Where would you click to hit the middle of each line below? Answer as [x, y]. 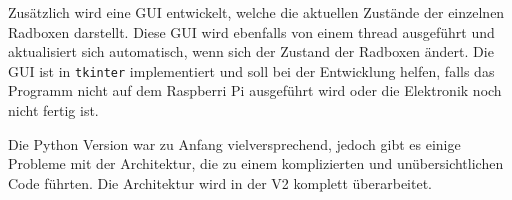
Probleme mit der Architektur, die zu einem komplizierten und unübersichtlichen [256, 163]
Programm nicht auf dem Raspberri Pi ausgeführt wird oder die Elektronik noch [255, 90]
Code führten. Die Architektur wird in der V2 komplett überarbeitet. [220, 182]
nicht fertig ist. [53, 110]
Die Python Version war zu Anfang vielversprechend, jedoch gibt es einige [234, 143]
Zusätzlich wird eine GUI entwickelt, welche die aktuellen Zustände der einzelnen [256, 12]
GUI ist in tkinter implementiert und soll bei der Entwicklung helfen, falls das [251, 70]
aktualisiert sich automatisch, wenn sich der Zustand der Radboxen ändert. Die [251, 51]
